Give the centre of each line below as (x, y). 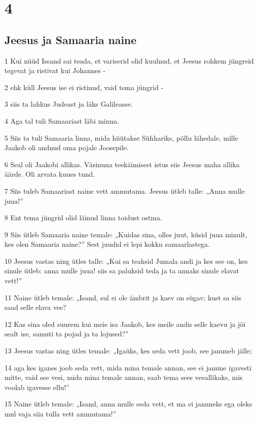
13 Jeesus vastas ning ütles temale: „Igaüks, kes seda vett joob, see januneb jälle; (128, 351)
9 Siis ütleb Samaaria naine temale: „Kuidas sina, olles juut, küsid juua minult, (126, 234)
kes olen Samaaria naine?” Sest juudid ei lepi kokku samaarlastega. (107, 244)
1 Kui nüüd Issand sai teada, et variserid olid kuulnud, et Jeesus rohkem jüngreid (129, 60)
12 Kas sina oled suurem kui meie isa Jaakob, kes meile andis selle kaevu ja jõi (125, 324)
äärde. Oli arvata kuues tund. (50, 174)
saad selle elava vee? (35, 307)
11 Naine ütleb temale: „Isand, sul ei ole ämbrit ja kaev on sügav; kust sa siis (123, 297)
